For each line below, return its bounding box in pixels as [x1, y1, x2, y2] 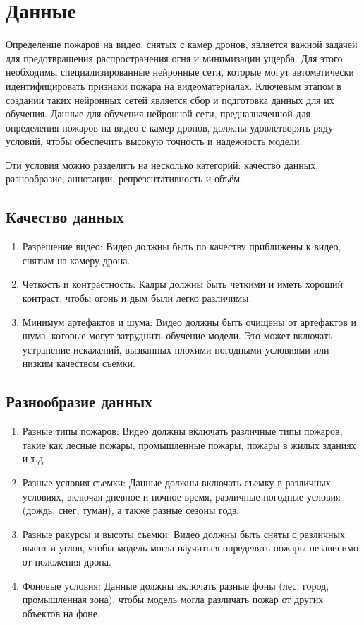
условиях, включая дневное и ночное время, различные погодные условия [22, 489, 341, 503]
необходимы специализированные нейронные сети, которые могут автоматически [6, 64, 354, 79]
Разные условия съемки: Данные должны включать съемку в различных [22, 475, 331, 489]
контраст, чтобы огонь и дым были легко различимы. [22, 291, 252, 305]
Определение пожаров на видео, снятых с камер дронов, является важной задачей [6, 37, 358, 52]
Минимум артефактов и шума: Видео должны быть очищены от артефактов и [22, 314, 356, 329]
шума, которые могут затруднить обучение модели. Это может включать [22, 328, 333, 343]
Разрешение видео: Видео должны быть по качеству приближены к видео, [22, 239, 341, 254]
